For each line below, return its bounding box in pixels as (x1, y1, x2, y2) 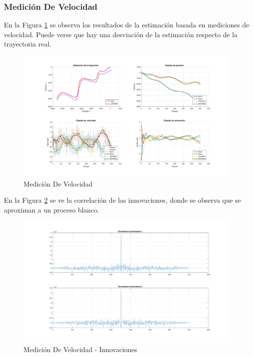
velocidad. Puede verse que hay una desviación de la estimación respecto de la (4, 29, 238, 39)
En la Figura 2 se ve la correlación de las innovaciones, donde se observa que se (4, 195, 241, 205)
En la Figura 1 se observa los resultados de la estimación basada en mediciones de (4, 20, 249, 30)
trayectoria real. (4, 39, 51, 49)
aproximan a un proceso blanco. (4, 204, 100, 214)
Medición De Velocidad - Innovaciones (23, 344, 137, 355)
